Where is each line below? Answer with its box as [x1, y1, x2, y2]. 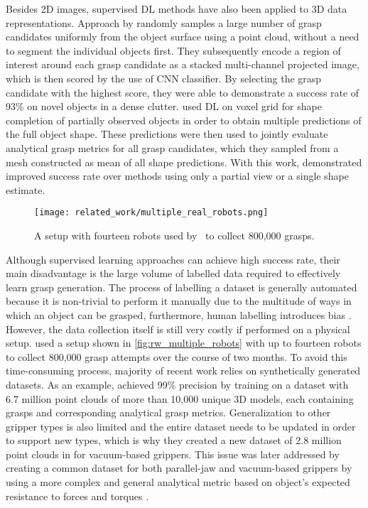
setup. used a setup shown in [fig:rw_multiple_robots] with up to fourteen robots [6, 335, 362, 350]
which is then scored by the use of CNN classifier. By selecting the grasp [6, 70, 322, 85]
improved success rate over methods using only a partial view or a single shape [6, 168, 349, 183]
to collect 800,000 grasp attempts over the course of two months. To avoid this [6, 349, 347, 364]
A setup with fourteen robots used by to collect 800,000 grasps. [34, 227, 315, 242]
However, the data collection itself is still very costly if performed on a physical [6, 321, 350, 336]
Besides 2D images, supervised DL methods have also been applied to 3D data [6, 1, 347, 16]
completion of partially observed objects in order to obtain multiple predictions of [6, 112, 362, 127]
